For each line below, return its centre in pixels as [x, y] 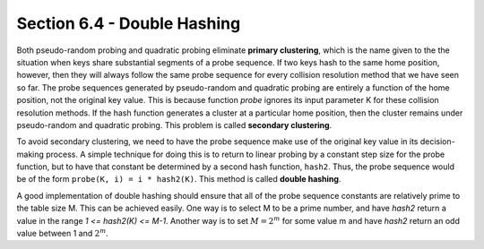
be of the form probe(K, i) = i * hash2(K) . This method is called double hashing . [179, 179]
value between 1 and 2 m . [63, 233]
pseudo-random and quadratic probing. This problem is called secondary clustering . [174, 124]
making [30, 154]
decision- [438, 142]
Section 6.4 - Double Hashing [129, 23]
